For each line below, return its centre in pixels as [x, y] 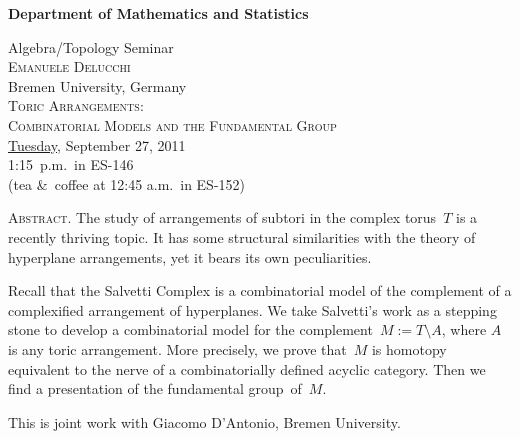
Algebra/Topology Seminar [91, 46]
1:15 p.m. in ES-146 [71, 164]
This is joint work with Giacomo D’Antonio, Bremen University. [204, 421]
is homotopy [409, 348]
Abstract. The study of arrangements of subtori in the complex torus [222, 217]
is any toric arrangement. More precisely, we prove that [177, 348]
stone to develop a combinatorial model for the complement [190, 329]
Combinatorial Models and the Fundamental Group [172, 124]
